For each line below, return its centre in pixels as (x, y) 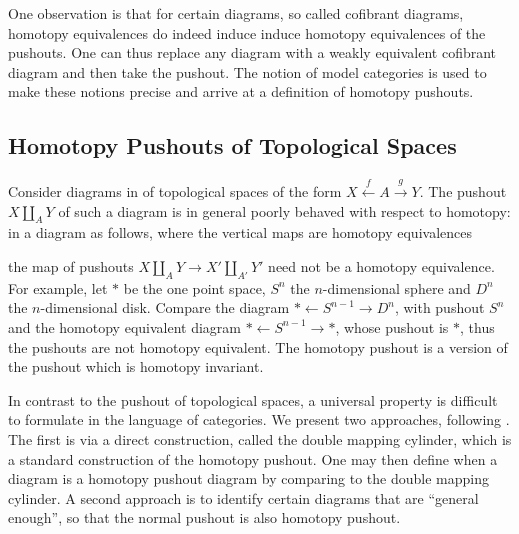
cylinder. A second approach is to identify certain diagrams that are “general (243, 497)
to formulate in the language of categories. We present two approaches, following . (259, 419)
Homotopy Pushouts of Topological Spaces (232, 145)
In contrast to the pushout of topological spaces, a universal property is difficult (253, 399)
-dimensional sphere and (396, 287)
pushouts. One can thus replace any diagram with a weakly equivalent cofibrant (252, 52)
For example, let (58, 287)
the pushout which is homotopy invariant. (136, 366)
